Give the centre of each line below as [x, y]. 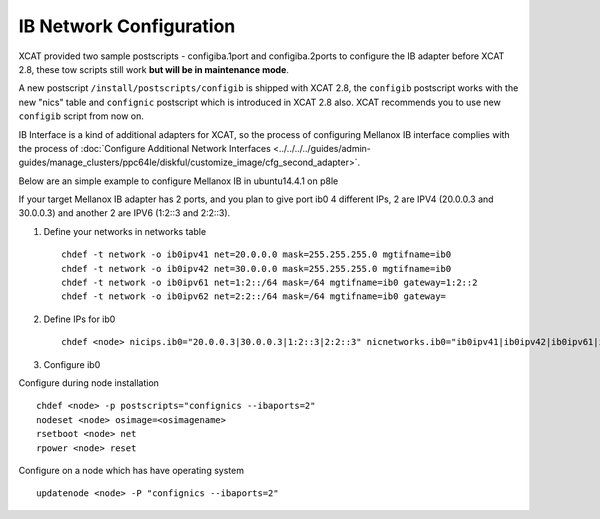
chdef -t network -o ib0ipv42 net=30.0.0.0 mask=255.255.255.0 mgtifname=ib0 [256, 268]
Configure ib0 [72, 364]
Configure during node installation [89, 382]
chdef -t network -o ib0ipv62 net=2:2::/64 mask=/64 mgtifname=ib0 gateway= [254, 296]
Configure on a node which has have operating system [131, 470]
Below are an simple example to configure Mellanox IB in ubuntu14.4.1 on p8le [178, 181]
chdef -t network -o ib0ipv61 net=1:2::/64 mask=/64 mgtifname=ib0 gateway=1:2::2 [269, 283]
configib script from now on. [81, 116]
